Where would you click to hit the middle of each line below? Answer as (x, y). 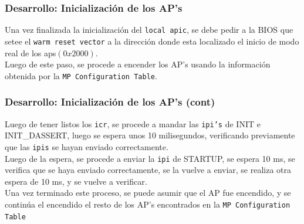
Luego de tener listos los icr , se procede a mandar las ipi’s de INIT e (133, 123)
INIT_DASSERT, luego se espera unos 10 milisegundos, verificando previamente (150, 135)
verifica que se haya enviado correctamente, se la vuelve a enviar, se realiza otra (148, 170)
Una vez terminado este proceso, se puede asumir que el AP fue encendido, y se (148, 193)
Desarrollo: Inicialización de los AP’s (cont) (110, 102)
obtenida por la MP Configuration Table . (81, 75)
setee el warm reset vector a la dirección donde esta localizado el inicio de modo (152, 41)
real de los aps (31, 52)
